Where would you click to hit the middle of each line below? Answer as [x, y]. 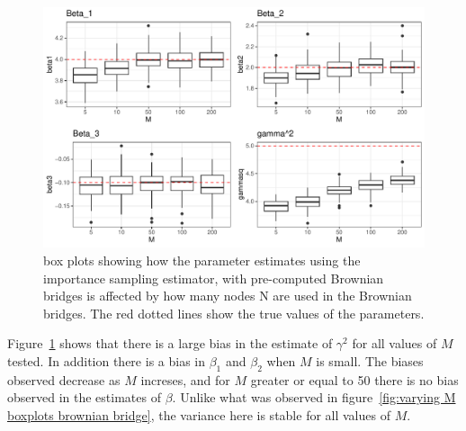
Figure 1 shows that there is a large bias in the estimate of [170, 343]
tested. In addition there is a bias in [106, 361]
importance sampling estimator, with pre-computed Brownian [214, 278]
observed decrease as [64, 379]
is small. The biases [370, 361]
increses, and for [185, 379]
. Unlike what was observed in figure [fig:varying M [314, 397]
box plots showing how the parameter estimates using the [202, 260]
